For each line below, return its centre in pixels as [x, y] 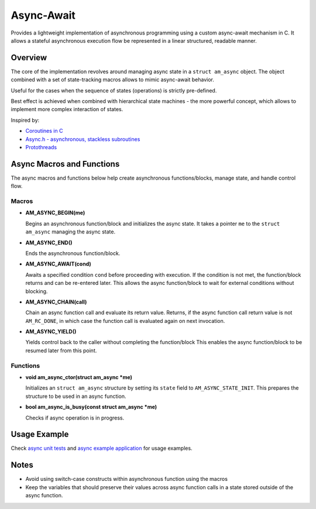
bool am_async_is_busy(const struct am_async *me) [91, 407]
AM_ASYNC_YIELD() [51, 332]
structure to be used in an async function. [76, 396]
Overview [29, 58]
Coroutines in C [44, 131]
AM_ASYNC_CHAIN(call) [56, 302]
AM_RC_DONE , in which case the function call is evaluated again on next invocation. [125, 321]
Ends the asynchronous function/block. [73, 253]
